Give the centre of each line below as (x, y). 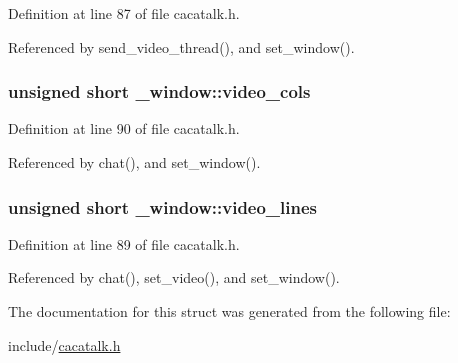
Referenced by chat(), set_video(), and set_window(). (174, 277)
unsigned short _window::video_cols (159, 91)
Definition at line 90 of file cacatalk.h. (124, 128)
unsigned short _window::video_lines (163, 206)
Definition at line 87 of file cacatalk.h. (124, 13)
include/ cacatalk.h (64, 344)
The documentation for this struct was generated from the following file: (229, 311)
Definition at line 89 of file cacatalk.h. (124, 243)
